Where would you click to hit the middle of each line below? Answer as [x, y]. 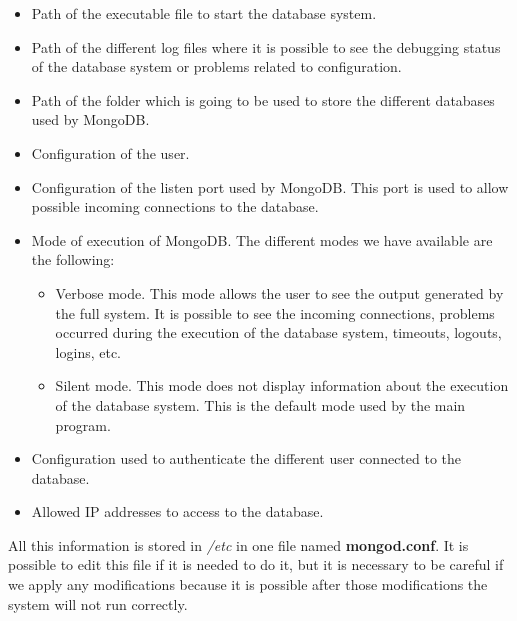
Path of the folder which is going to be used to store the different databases [263, 99]
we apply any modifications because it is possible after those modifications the [248, 584]
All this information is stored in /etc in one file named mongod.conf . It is [238, 544]
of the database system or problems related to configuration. [216, 66]
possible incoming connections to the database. [175, 206]
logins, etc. [88, 351]
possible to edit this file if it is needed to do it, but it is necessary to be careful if [256, 564]
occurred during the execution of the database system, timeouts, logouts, [278, 332]
